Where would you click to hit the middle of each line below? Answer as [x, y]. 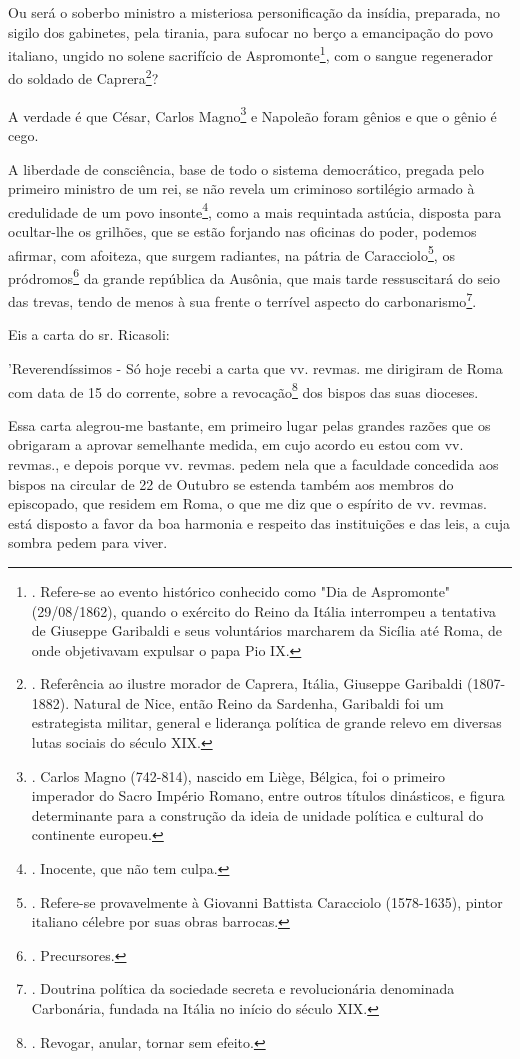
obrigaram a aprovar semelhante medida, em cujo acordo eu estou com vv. [236, 444]
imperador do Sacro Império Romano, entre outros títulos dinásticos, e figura [268, 795]
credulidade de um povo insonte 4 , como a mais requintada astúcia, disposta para [255, 210]
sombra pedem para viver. [88, 542]
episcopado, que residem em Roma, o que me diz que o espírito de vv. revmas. [247, 503]
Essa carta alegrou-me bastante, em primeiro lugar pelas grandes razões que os [249, 424]
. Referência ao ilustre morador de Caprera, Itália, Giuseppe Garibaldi [247, 683]
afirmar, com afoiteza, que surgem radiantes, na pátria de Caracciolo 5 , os [231, 253]
